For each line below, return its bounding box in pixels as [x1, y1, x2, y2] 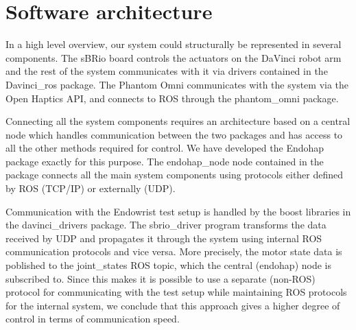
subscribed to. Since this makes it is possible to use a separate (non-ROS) [5, 271, 316, 285]
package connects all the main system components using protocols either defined [5, 167, 344, 182]
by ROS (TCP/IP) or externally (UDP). [5, 181, 176, 196]
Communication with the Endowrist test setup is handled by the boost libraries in [5, 204, 351, 218]
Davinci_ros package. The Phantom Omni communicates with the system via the [5, 77, 349, 91]
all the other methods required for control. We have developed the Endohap [5, 141, 324, 155]
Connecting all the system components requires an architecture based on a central [5, 114, 351, 128]
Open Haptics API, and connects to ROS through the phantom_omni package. [5, 91, 339, 105]
